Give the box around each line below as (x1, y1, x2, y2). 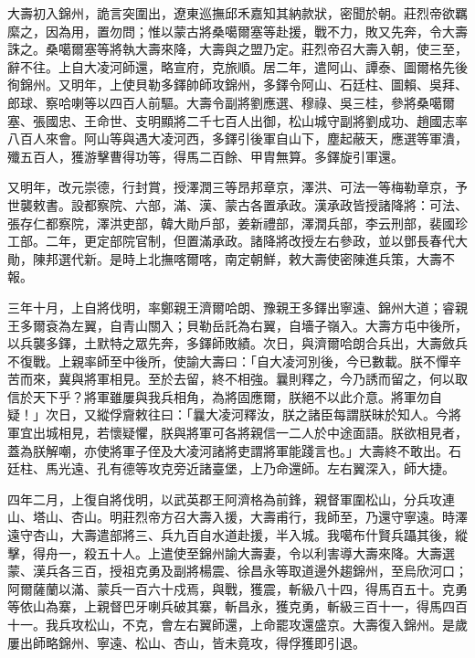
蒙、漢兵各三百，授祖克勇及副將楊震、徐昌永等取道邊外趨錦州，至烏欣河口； (7, 561, 468, 580)
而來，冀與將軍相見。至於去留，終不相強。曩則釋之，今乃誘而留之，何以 (19, 369, 455, 388)
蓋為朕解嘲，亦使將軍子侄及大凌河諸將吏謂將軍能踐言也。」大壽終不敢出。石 (7, 440, 461, 460)
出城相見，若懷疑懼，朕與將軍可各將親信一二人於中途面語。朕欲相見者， (32, 423, 468, 442)
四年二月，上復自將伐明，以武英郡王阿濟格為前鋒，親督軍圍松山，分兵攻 (7, 489, 442, 508)
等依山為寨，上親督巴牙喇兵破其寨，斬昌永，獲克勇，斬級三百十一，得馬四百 (7, 597, 468, 616)
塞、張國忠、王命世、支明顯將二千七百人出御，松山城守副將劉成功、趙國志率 (7, 111, 468, 130)
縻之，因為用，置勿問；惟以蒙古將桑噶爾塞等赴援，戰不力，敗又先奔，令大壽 (7, 21, 468, 40)
